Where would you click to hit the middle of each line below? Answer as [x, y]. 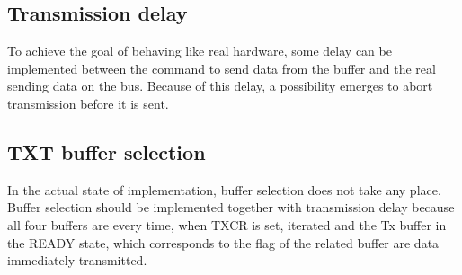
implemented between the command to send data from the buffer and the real [222, 68]
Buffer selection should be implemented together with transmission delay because [231, 207]
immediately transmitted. [77, 260]
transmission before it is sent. [88, 103]
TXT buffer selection [107, 151]
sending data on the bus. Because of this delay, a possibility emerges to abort [220, 86]
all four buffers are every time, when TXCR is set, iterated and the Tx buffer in [227, 224]
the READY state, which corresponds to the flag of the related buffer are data [223, 242]
